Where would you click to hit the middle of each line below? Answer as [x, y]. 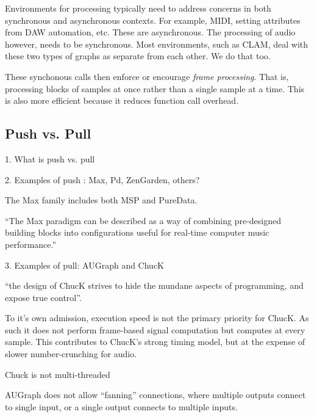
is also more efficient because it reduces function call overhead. [122, 100]
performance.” [31, 244]
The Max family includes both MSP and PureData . [101, 200]
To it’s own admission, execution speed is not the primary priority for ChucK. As [157, 318]
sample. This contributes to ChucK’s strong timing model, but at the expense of [155, 342]
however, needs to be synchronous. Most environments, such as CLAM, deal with [157, 44]
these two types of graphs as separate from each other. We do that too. [138, 56]
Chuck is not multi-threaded [58, 374]
